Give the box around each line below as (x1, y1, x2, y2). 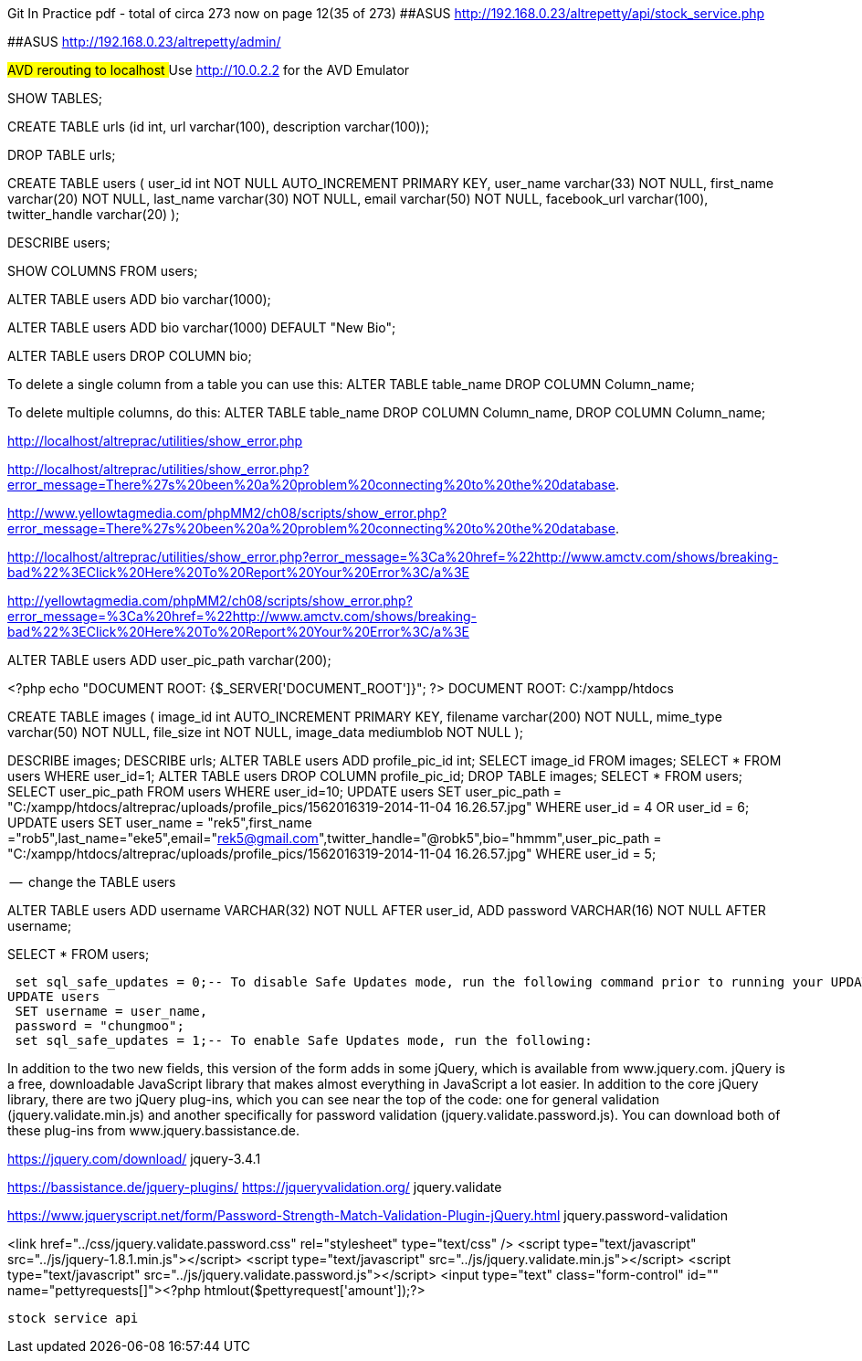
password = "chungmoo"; (15, 1018, 184, 1033)
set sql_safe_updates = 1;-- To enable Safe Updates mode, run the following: (15, 1033, 593, 1048)
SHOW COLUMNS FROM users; (7, 263, 198, 279)
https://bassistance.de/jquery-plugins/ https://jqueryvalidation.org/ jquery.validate (7, 1179, 502, 1195)
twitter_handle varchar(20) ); (7, 206, 180, 222)
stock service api (7, 1311, 139, 1325)
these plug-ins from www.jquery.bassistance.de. (7, 1123, 300, 1138)
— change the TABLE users (9, 874, 176, 890)
